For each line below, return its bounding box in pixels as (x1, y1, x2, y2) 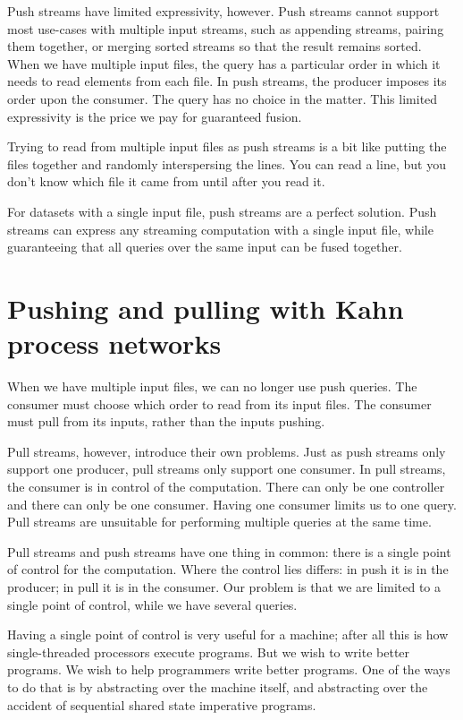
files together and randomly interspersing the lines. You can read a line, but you (7, 154, 446, 173)
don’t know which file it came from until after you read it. (7, 172, 325, 191)
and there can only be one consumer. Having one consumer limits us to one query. (7, 494, 457, 513)
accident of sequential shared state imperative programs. (7, 695, 316, 714)
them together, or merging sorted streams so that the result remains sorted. (7, 37, 422, 56)
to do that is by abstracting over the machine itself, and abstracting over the (7, 677, 428, 696)
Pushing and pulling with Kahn (7, 289, 404, 326)
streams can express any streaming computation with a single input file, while (7, 219, 434, 238)
